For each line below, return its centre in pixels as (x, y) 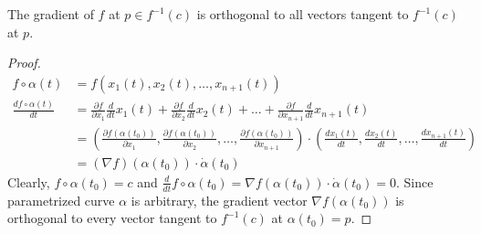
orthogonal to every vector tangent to (112, 218)
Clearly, (29, 181)
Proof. (24, 63)
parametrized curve (61, 200)
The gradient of (51, 14)
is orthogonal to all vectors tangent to (303, 14)
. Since (414, 181)
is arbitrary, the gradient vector (219, 200)
